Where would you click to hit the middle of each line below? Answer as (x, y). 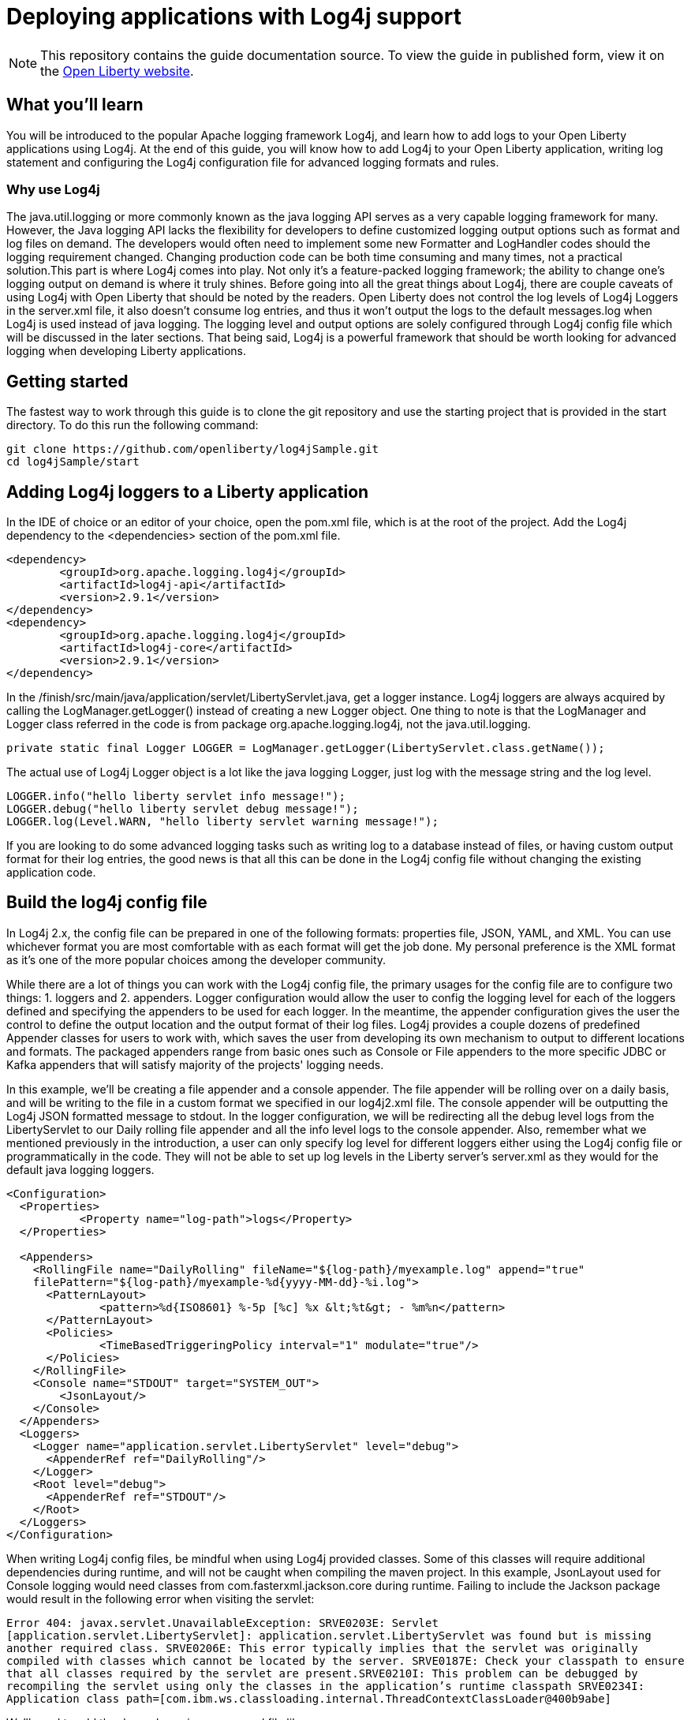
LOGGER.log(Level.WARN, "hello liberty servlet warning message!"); (222, 822)
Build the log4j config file (107, 903)
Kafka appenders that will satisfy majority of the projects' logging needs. (195, 1064)
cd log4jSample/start (73, 462)
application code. (51, 873)
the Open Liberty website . (117, 71)
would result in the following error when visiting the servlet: (161, 1598)
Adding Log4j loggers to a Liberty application (188, 492)
